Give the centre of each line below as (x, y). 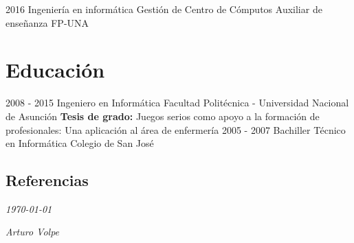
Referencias (47, 180)
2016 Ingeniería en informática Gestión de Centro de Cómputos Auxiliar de (164, 9)
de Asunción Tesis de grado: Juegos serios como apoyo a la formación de (163, 116)
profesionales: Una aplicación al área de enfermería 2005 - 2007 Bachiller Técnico (176, 129)
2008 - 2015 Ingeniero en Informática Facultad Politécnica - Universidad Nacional (177, 103)
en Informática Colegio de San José (80, 143)
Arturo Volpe (33, 232)
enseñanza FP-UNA (47, 22)
